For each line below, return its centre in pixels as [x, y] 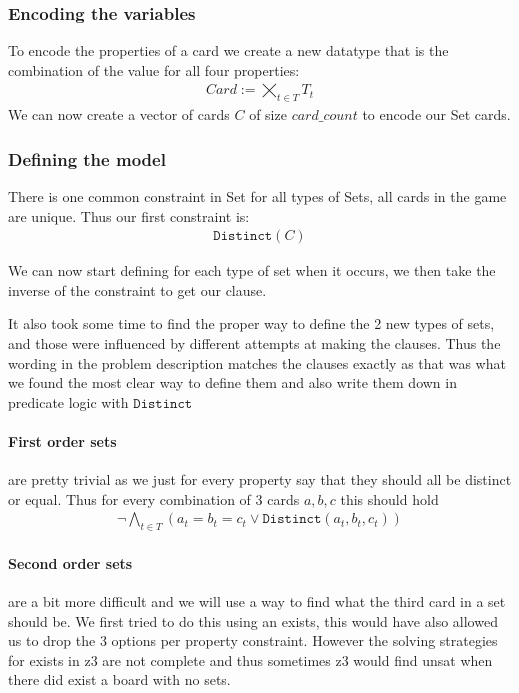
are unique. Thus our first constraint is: [129, 215]
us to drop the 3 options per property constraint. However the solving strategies [253, 640]
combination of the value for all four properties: [154, 69]
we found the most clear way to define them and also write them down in [232, 382]
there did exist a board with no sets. [119, 679]
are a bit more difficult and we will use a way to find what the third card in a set [257, 601]
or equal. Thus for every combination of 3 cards [154, 498]
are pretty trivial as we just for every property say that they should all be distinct [260, 479]
